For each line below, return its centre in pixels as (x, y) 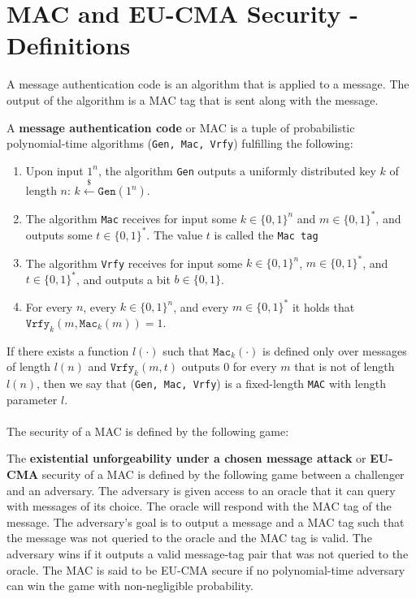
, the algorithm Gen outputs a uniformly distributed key (237, 170)
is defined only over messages (335, 350)
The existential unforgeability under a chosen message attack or (186, 458)
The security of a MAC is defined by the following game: (148, 431)
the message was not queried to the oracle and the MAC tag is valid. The (189, 538)
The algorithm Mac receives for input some (131, 218)
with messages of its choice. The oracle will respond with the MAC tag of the (199, 506)
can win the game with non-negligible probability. (130, 586)
